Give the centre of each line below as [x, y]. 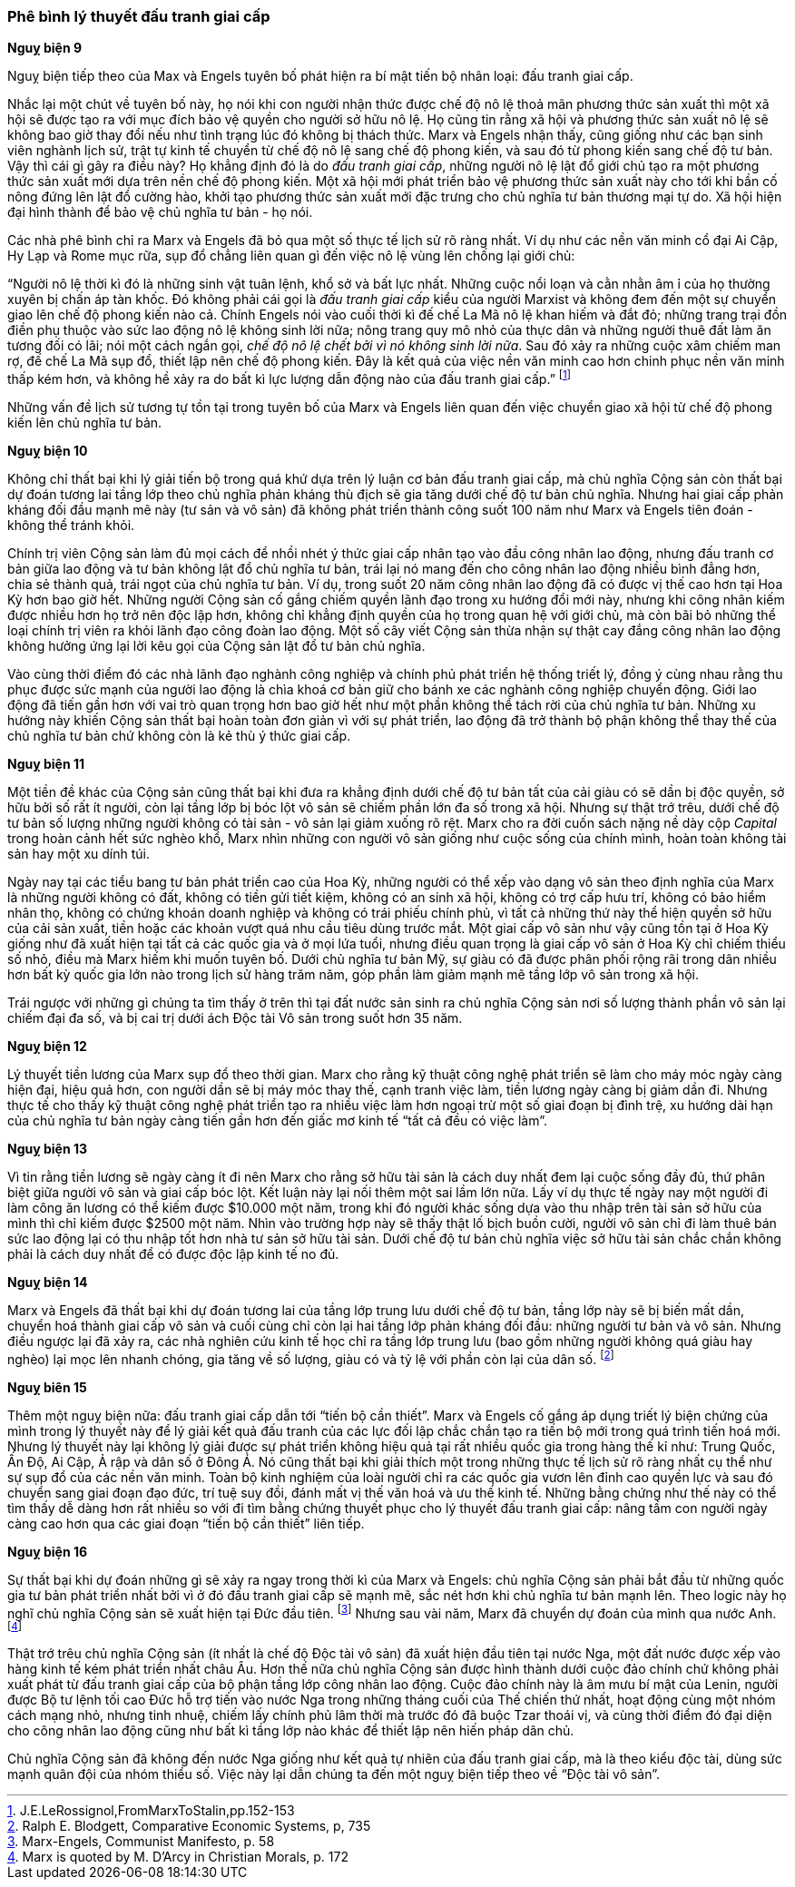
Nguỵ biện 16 [48, 1551]
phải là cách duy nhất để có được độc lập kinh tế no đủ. [173, 1254]
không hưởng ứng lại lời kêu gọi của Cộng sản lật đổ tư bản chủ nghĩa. [216, 646]
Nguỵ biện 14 [48, 1283]
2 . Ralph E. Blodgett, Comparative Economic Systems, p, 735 [189, 1826]
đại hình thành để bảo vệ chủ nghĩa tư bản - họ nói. [160, 212]
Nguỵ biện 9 [45, 48]
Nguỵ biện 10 [48, 451]
